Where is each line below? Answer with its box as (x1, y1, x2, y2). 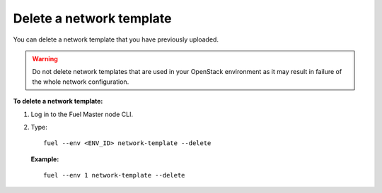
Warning (32, 54, 58, 63)
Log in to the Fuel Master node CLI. (30, 110, 134, 118)
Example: (30, 155, 59, 163)
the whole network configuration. (32, 77, 129, 86)
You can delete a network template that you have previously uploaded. (13, 35, 219, 44)
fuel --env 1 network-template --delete (43, 171, 185, 180)
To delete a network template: (13, 97, 103, 106)
